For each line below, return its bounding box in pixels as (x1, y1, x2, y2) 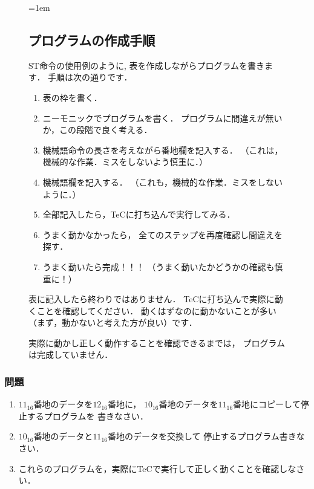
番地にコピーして (233, 398, 301, 410)
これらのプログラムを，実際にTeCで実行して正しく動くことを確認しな (18, 462, 296, 474)
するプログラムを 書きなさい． (27, 409, 149, 422)
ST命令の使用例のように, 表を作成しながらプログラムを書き (28, 59, 265, 71)
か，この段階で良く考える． (42, 123, 152, 136)
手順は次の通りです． (48, 71, 132, 83)
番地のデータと (33, 430, 93, 442)
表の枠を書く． (42, 91, 102, 103)
